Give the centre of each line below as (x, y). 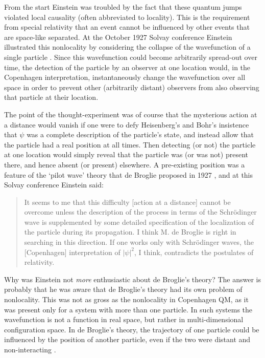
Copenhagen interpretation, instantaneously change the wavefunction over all (125, 77)
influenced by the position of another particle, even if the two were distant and (127, 339)
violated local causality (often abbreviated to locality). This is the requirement (127, 17)
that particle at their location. (51, 97)
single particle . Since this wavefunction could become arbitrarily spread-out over (131, 57)
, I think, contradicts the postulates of (194, 252)
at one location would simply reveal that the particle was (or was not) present (126, 154)
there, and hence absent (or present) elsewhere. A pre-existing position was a (125, 164)
